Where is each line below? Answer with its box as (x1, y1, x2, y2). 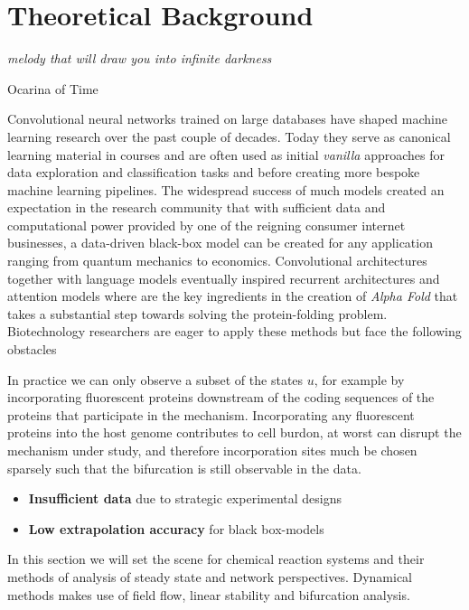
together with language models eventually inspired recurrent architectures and (7, 268, 440, 287)
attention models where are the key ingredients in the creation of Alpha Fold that (7, 286, 458, 305)
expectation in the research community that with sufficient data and (7, 198, 386, 217)
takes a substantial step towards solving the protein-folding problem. (7, 304, 388, 323)
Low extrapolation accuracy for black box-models (28, 519, 324, 538)
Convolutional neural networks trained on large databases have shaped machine (7, 109, 447, 128)
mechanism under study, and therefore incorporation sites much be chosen (7, 441, 417, 459)
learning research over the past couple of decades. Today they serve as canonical (7, 127, 451, 145)
